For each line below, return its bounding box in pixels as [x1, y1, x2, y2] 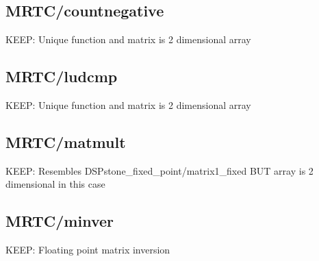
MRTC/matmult [5, 131, 126, 152]
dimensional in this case [5, 177, 105, 191]
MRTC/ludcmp [5, 66, 118, 87]
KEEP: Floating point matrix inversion [5, 243, 170, 257]
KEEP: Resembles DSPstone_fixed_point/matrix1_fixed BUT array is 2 [5, 163, 314, 177]
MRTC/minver [5, 210, 114, 232]
